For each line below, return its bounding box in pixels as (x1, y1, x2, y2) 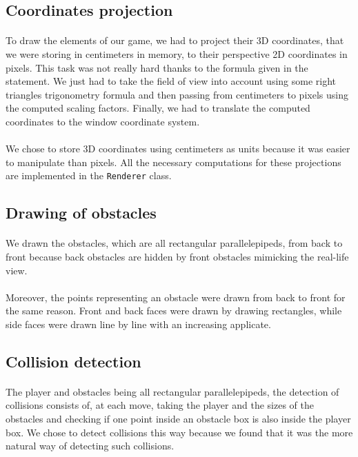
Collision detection (6, 350, 141, 372)
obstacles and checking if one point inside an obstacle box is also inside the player (6, 412, 351, 426)
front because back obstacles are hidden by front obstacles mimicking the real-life (6, 249, 349, 263)
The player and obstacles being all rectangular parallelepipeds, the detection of (6, 384, 339, 398)
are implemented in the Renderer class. (6, 168, 172, 183)
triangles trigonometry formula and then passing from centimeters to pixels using (6, 87, 348, 101)
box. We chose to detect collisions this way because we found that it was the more (6, 425, 353, 439)
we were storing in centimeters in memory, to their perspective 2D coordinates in (6, 46, 348, 61)
